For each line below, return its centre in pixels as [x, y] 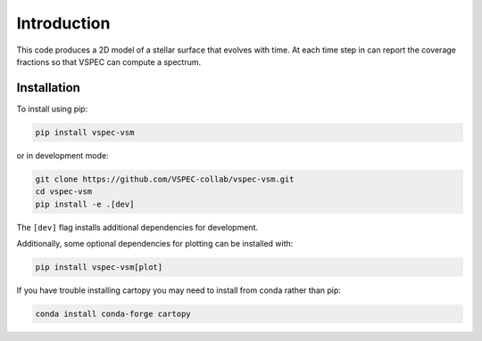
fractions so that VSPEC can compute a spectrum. [108, 61]
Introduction [63, 23]
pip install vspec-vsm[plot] [99, 267]
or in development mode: [62, 155]
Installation [48, 88]
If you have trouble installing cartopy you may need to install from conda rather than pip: [179, 290]
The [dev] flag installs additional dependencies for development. [137, 227]
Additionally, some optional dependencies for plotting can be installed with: [155, 243]
